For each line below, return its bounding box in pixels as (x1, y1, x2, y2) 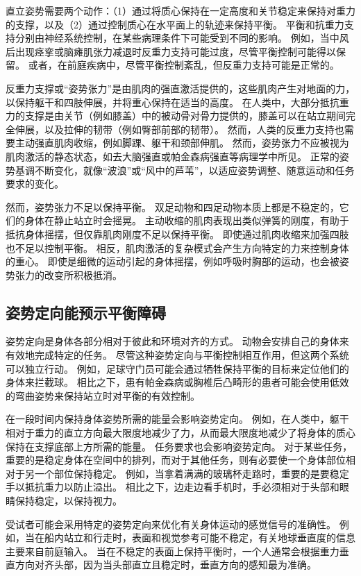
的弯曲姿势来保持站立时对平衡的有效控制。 (6, 388, 200, 403)
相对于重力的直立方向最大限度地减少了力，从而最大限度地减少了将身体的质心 (6, 425, 355, 440)
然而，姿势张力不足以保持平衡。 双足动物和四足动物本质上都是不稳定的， (6, 199, 339, 214)
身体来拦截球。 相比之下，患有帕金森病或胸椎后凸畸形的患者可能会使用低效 (6, 375, 349, 389)
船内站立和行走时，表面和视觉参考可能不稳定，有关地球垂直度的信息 (44, 530, 355, 545)
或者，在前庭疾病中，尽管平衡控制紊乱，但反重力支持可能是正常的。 (28, 58, 339, 72)
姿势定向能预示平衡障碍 (6, 301, 166, 323)
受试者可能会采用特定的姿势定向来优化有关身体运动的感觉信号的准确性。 (6, 516, 336, 531)
